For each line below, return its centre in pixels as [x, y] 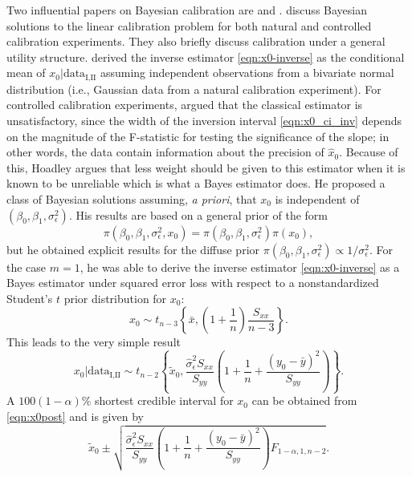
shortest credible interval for [164, 400]
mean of [26, 73]
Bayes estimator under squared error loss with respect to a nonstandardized [193, 283]
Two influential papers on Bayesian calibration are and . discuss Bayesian [187, 10]
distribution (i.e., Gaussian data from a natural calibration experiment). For [194, 89]
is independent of [317, 198]
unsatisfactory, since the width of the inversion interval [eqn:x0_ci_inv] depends [204, 121]
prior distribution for [115, 298]
